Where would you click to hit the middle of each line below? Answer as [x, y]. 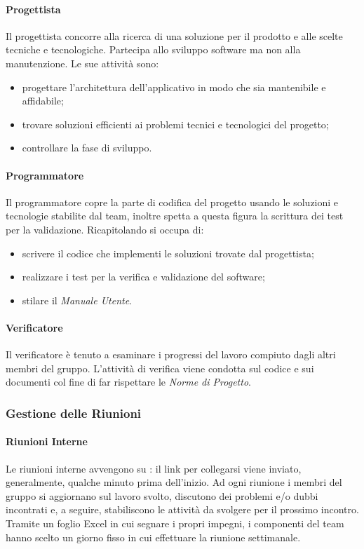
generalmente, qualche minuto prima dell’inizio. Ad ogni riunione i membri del [174, 482]
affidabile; [43, 101]
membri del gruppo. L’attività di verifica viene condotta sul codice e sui [160, 368]
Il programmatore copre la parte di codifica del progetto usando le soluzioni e [172, 202]
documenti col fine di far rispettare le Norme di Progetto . [128, 382]
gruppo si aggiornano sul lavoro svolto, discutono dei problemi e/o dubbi [162, 495]
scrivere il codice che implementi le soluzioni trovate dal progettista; [168, 253]
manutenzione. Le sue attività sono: [82, 63]
